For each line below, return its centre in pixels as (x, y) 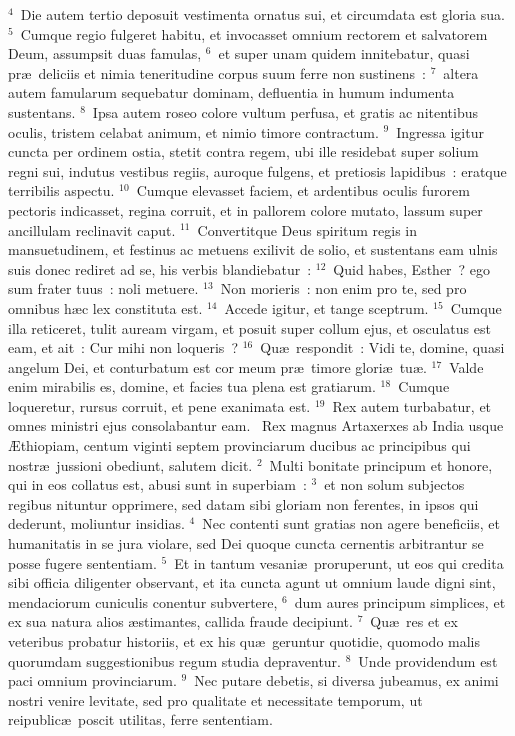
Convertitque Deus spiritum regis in (307, 229)
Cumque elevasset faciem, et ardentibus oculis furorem (303, 190)
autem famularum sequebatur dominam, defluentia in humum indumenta (231, 92)
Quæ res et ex (414, 621)
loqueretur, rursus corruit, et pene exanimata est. (159, 405)
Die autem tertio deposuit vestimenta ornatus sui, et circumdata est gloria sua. (262, 14)
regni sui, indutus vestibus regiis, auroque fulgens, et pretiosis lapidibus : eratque (257, 170)
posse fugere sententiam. (82, 562)
